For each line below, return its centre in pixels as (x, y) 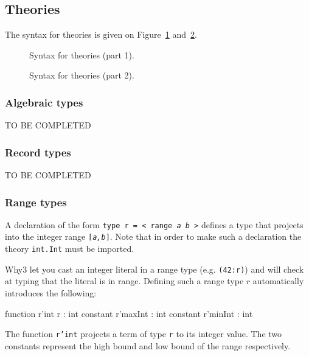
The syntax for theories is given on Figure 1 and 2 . (101, 34)
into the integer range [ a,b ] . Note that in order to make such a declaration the (153, 236)
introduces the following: (51, 293)
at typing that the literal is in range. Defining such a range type (124, 281)
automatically (278, 281)
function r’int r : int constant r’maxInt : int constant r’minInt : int (129, 313)
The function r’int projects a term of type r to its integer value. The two (144, 334)
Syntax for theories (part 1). (82, 54)
